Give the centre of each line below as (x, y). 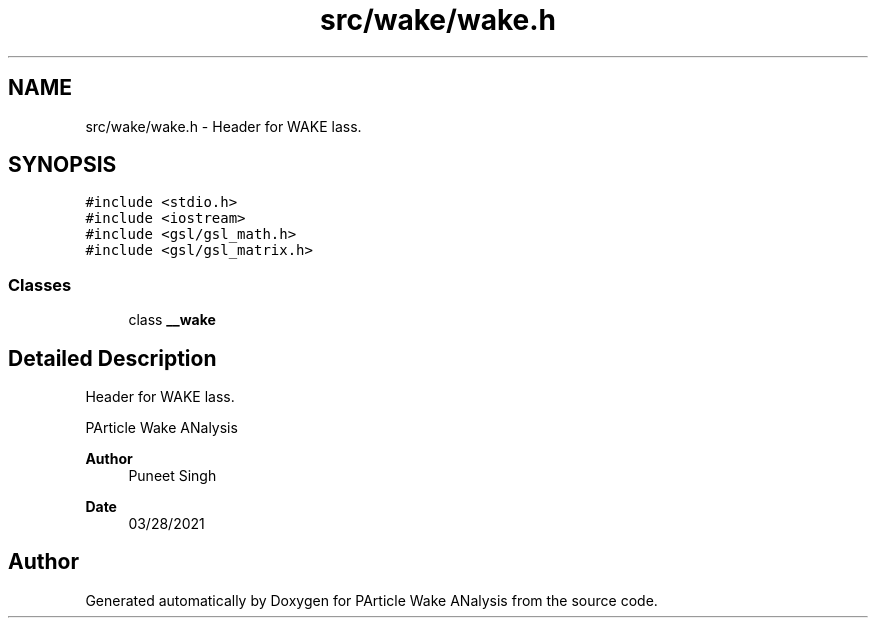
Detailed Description (112, 358)
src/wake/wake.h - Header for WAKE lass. (223, 126)
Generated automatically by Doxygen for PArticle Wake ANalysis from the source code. (371, 600)
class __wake (172, 320)
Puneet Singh (172, 476)
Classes (40, 284)
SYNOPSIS (62, 165)
